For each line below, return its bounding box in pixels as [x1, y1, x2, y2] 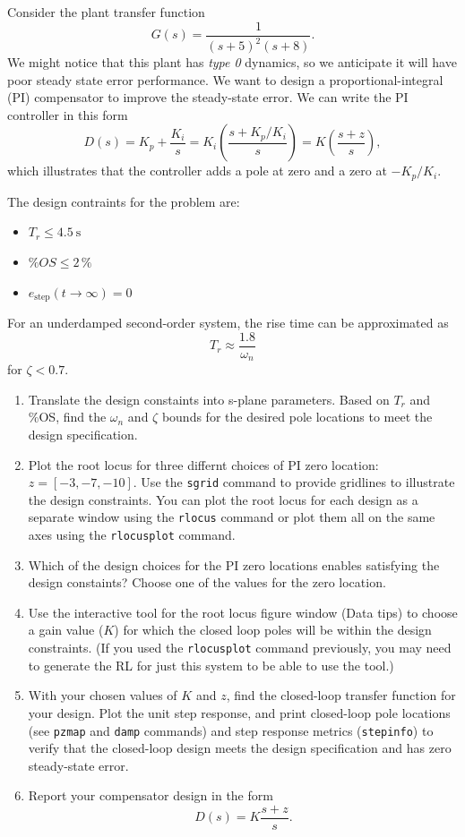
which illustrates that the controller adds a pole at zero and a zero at [7, 161, 387, 180]
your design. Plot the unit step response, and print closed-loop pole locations [28, 703, 451, 722]
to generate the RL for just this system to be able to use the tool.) [28, 655, 394, 674]
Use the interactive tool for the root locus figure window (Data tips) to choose [28, 602, 458, 621]
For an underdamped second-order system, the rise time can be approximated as [7, 313, 449, 332]
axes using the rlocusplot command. [28, 525, 236, 544]
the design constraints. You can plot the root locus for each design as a [28, 490, 418, 508]
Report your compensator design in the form [28, 786, 273, 805]
